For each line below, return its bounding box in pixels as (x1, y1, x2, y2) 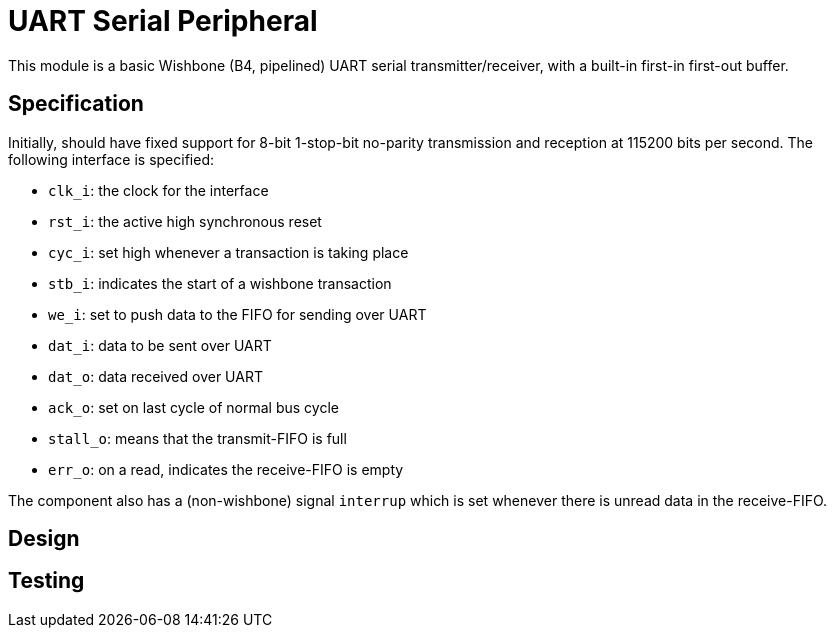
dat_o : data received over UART (48, 367, 263, 385)
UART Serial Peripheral (8, 4, 318, 38)
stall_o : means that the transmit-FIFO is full (48, 429, 347, 447)
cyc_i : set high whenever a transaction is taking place (48, 243, 409, 261)
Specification (8, 91, 144, 117)
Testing (8, 568, 85, 594)
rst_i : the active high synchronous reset (48, 212, 322, 230)
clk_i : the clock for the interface (48, 181, 269, 199)
